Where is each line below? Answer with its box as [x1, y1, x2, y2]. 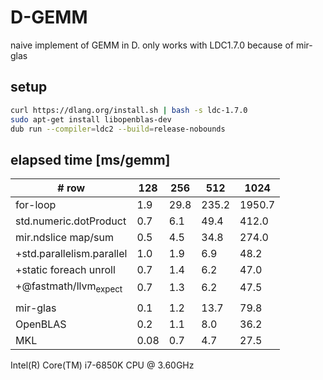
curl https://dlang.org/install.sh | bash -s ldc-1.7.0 [10, 105, 248, 115]
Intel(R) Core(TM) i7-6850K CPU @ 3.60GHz [10, 359, 195, 371]
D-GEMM [10, 6, 88, 29]
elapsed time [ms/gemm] [10, 151, 171, 168]
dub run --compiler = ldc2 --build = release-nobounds [10, 124, 226, 134]
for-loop [15, 198, 57, 212]
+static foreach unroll [15, 263, 116, 277]
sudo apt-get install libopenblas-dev [10, 114, 172, 125]
